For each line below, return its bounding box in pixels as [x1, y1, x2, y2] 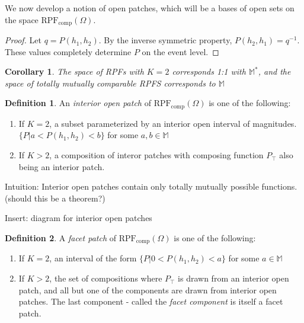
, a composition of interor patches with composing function [49, 149, 264, 161]
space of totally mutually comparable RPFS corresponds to [5, 76, 216, 89]
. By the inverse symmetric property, [98, 34, 232, 46]
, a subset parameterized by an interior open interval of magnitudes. [49, 117, 297, 129]
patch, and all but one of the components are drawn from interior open [18, 283, 277, 296]
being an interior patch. [18, 160, 105, 172]
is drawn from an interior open [178, 272, 289, 284]
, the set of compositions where [49, 272, 162, 284]
